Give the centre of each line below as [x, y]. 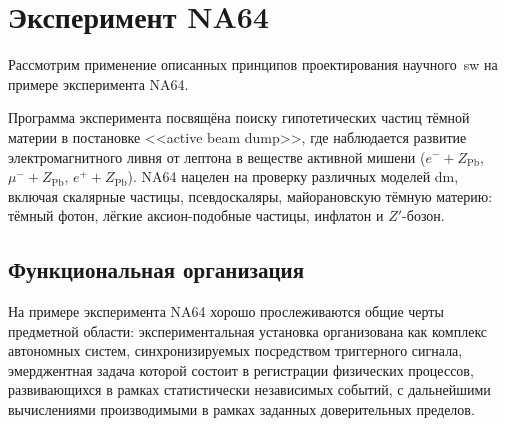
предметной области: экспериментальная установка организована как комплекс [248, 330]
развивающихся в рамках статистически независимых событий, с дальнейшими [249, 389]
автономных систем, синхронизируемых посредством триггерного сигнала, [235, 350]
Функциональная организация [156, 269]
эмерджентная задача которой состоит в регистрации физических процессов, [241, 369]
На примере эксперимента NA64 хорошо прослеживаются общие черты [226, 311]
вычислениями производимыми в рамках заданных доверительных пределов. [241, 409]
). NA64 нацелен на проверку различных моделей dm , [293, 176]
